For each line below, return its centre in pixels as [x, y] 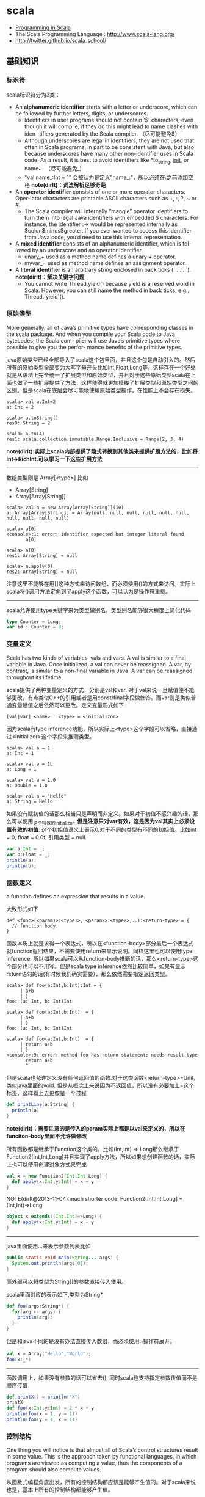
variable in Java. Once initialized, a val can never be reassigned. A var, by [99, 664]
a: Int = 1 [20, 753]
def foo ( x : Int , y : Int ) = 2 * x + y [50, 1408]
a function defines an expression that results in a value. [76, 897]
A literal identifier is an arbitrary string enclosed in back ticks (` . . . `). [103, 270]
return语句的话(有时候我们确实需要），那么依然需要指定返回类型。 [88, 974]
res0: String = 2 [28, 423]
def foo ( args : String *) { [38, 1306]
